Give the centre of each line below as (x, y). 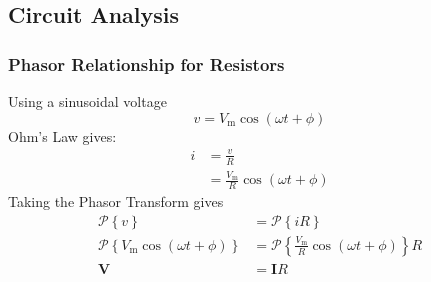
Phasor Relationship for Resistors (146, 63)
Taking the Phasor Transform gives (116, 201)
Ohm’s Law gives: (62, 135)
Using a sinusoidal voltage (87, 101)
